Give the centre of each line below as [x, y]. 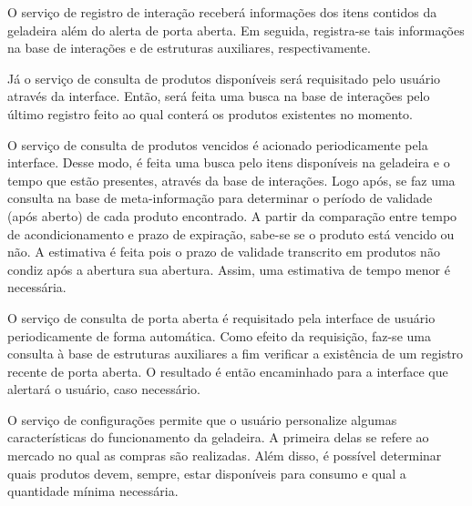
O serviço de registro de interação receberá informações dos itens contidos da [222, 12]
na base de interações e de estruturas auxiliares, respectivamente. [189, 48]
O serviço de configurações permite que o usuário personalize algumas [202, 419]
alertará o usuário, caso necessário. [104, 389]
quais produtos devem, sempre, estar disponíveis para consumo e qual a [207, 473]
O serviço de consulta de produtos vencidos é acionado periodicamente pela [218, 144]
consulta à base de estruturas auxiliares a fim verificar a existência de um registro [236, 354]
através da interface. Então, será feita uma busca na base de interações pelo [219, 96]
